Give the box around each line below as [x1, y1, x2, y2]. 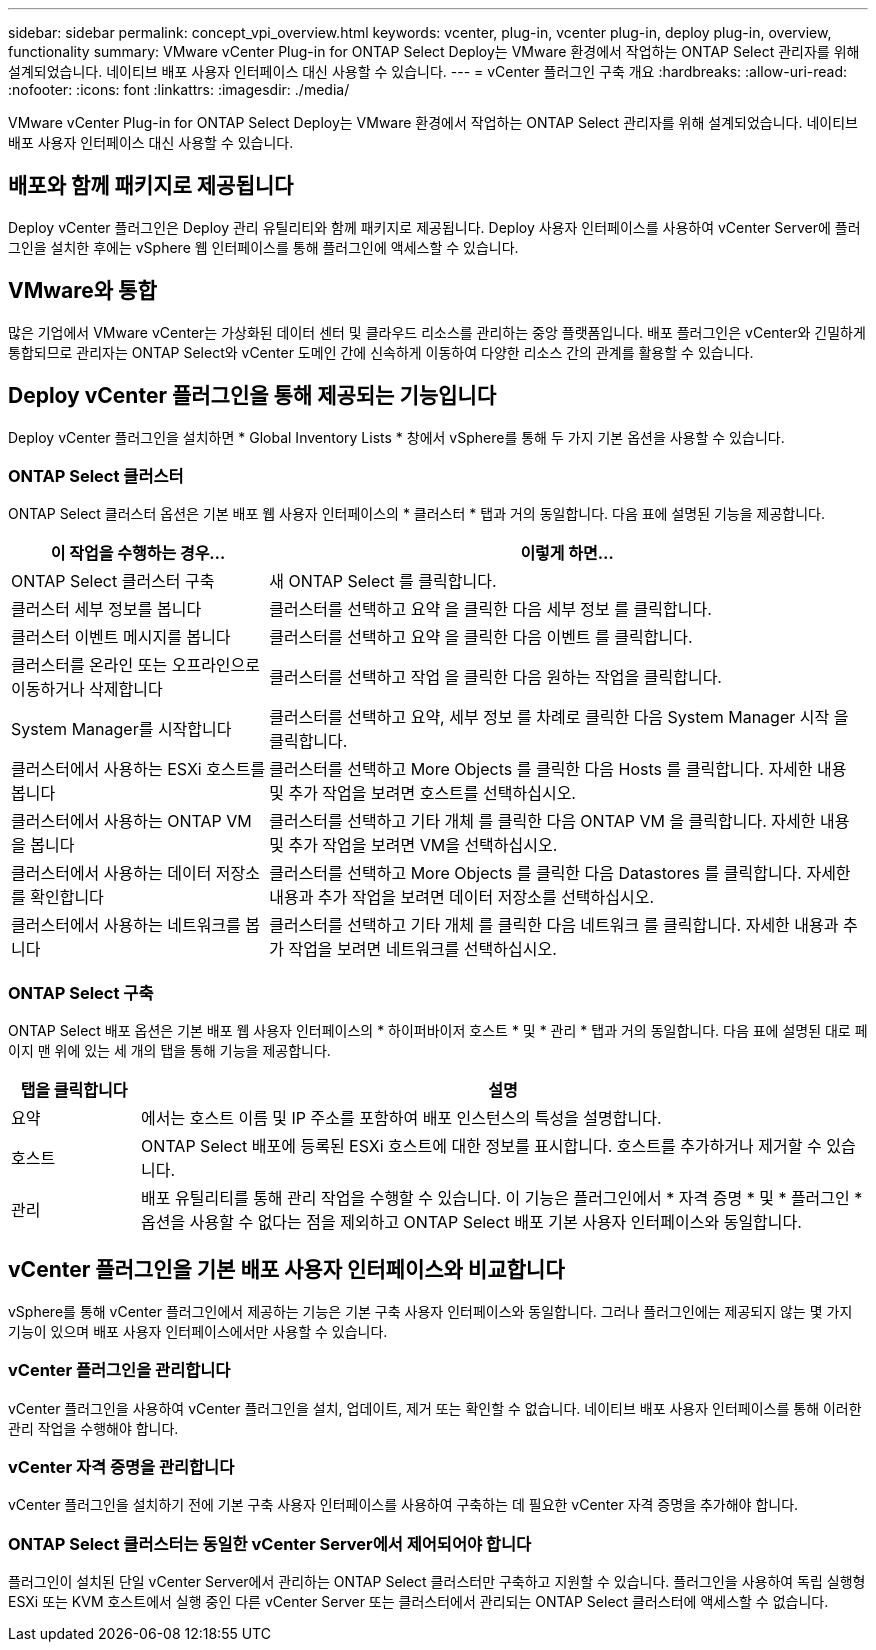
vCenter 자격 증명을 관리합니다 [8, 1457, 235, 1477]
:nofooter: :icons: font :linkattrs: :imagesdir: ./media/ [8, 81, 350, 98]
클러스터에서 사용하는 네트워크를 [11, 915, 241, 936]
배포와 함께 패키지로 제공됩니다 [8, 173, 294, 199]
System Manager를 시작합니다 [11, 719, 232, 740]
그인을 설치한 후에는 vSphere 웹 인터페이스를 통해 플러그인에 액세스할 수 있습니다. [8, 238, 519, 256]
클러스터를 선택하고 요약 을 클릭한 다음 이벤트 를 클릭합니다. [269, 627, 693, 648]
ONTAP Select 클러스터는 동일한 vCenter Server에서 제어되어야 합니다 [8, 1533, 532, 1554]
